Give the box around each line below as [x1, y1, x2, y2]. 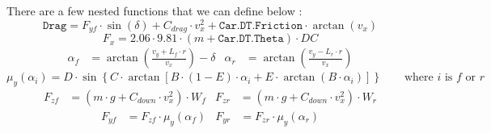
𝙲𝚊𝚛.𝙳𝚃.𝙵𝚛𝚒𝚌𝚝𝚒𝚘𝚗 [218, 19, 303, 31]
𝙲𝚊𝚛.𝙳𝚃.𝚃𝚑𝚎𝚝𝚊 [218, 33, 284, 45]
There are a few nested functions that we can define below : [6, 2, 303, 19]
